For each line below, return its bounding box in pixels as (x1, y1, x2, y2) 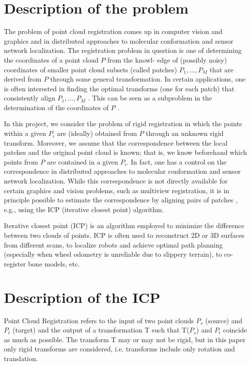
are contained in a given (47, 156, 118, 166)
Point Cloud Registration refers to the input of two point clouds (4, 315, 194, 325)
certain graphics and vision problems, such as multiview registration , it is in (4, 185, 230, 195)
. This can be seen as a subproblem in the (88, 93, 212, 103)
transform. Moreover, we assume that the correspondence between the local (4, 137, 228, 148)
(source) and (205, 315, 243, 325)
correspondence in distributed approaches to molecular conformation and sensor (4, 166, 241, 176)
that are (209, 64, 234, 74)
